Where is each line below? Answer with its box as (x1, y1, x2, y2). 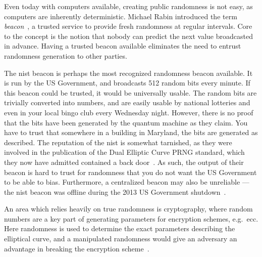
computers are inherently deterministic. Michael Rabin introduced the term (4, 11, 237, 21)
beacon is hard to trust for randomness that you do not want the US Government (4, 166, 257, 177)
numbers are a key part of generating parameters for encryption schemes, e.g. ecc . (4, 213, 258, 224)
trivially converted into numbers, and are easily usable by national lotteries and (4, 97, 250, 108)
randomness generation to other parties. (4, 50, 127, 61)
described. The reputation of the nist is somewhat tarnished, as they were (4, 137, 232, 147)
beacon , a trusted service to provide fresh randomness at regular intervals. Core (4, 21, 252, 31)
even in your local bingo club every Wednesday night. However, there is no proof (4, 107, 253, 117)
